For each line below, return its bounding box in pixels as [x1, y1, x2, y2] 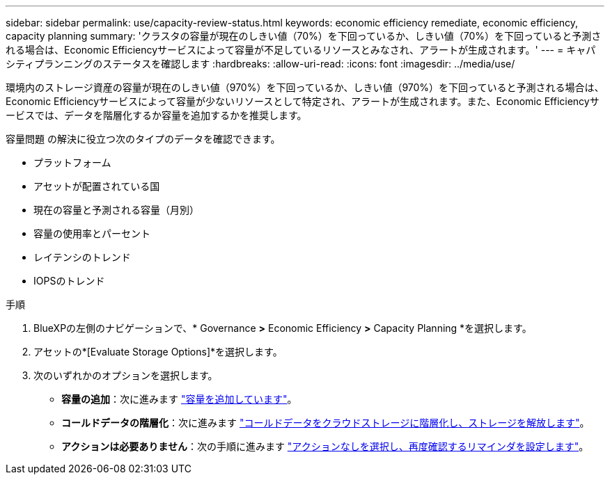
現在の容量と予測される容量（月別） [33, 204, 199, 216]
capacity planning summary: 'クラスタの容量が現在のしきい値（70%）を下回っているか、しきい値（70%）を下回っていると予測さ [6, 30, 602, 42]
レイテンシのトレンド [33, 251, 131, 263]
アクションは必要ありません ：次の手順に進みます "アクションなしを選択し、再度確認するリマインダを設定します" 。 [61, 440, 589, 452]
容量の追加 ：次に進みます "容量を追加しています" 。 [61, 393, 297, 405]
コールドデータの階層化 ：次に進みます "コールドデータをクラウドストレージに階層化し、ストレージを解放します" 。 [61, 417, 590, 429]
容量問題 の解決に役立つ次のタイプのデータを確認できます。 [6, 133, 281, 145]
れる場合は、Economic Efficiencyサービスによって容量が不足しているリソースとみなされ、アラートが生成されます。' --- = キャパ [6, 44, 596, 56]
